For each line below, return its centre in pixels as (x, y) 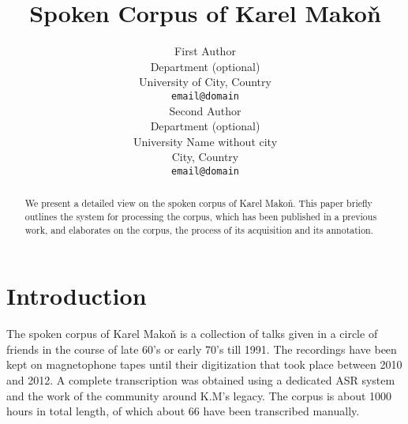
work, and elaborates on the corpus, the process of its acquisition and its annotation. (199, 229)
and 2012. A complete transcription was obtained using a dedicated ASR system (201, 380)
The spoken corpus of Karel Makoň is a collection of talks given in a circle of (192, 334)
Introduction (77, 296)
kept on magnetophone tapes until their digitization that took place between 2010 (204, 364)
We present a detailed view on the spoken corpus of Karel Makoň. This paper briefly (198, 203)
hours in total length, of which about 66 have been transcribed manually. (183, 411)
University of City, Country (205, 82)
